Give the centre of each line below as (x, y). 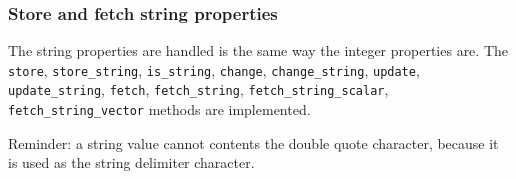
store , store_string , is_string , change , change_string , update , (214, 69)
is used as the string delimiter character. (131, 162)
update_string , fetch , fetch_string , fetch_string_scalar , (198, 89)
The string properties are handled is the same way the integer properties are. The (258, 50)
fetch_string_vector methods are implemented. (159, 109)
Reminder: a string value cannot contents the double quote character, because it (253, 142)
